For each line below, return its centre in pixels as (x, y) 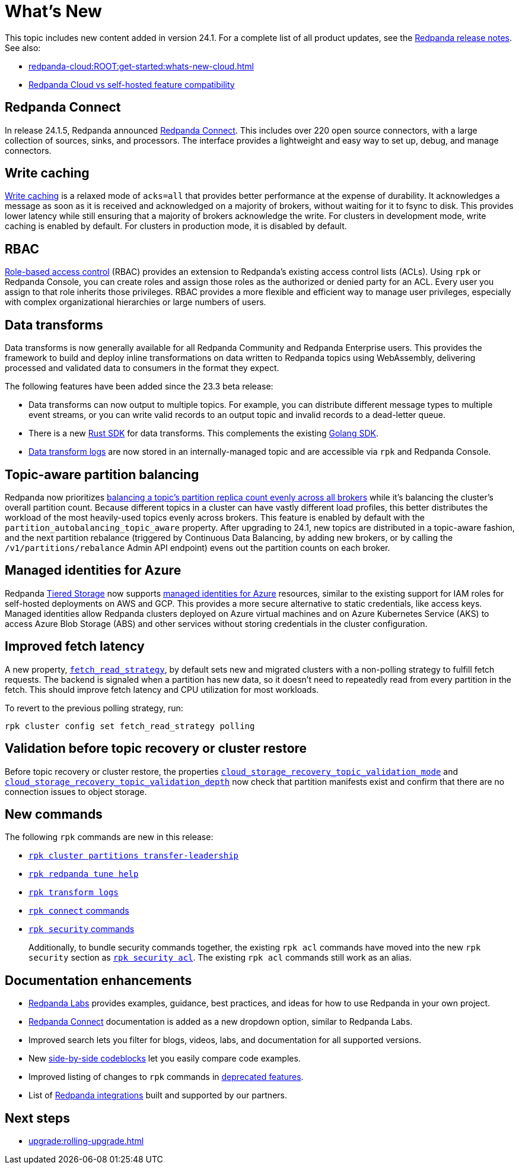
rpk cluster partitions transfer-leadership (134, 856)
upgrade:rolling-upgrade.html (86, 1141)
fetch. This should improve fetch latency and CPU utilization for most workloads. (162, 689)
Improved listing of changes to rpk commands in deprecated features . (166, 1077)
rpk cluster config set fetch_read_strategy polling (130, 726)
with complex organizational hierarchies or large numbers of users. (136, 302)
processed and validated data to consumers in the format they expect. (142, 368)
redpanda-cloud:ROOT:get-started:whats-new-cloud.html (141, 66)
